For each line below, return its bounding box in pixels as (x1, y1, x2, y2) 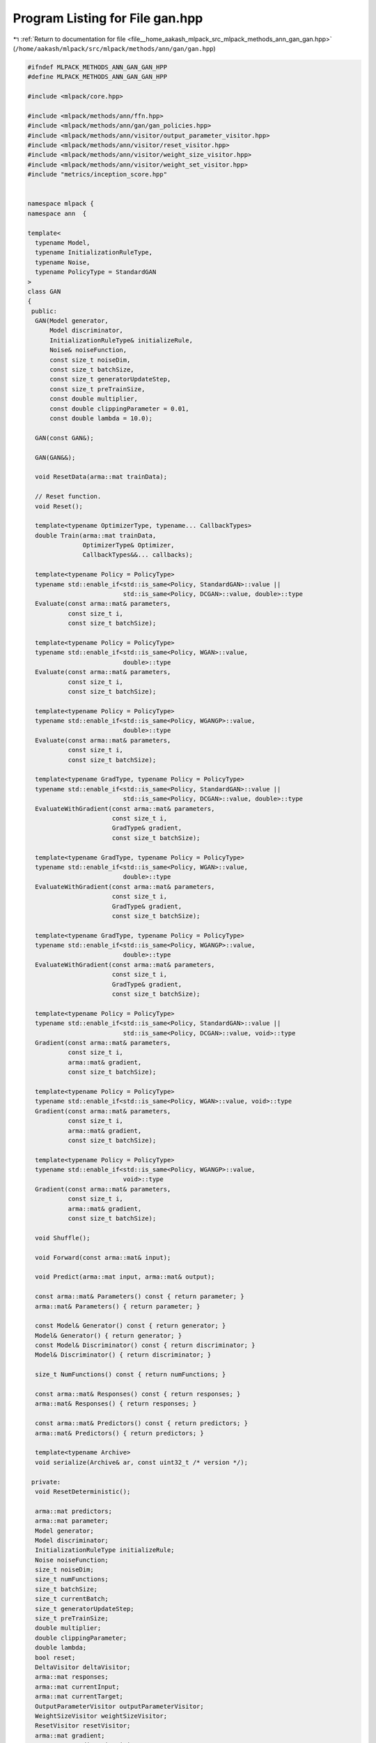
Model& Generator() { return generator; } (35, 1332, 182, 1339)
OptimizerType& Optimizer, (82, 541, 175, 549)
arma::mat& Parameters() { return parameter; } (35, 1302, 201, 1310)
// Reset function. (35, 492, 102, 501)
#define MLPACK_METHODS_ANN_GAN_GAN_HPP (27, 73, 167, 81)
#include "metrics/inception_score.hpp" (27, 171, 167, 178)
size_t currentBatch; (35, 1595, 109, 1603)
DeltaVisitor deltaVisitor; (35, 1663, 131, 1671)
